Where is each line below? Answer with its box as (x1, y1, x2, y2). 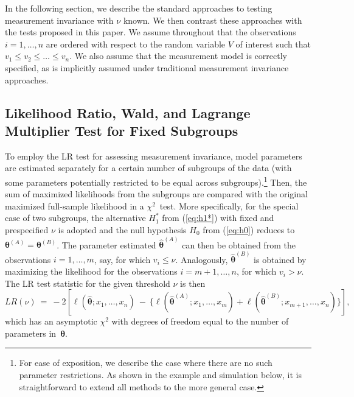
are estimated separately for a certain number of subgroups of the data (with (5, 161, 292, 174)
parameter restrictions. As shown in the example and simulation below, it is (19, 368, 302, 381)
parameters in (5, 326, 57, 339)
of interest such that (235, 37, 311, 50)
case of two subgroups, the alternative (5, 211, 146, 224)
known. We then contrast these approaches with (123, 13, 302, 26)
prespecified (5, 223, 49, 236)
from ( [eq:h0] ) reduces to (203, 223, 295, 236)
